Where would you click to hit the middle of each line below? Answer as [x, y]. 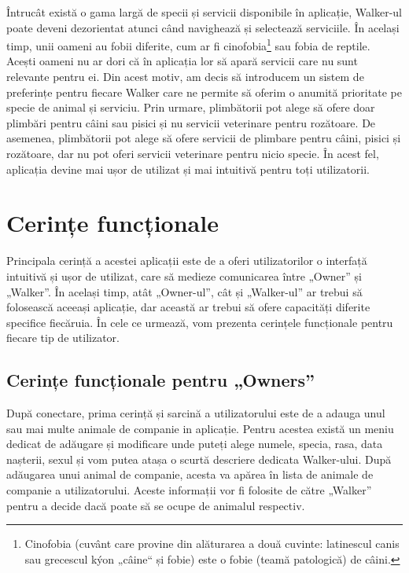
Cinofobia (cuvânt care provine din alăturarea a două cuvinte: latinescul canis [212, 544]
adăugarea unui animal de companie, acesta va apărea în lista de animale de [190, 474]
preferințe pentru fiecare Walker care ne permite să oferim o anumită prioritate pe [204, 92]
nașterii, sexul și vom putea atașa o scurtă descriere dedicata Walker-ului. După [199, 459]
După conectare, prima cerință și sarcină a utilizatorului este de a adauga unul [196, 413]
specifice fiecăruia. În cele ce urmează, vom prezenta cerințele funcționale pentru [200, 322]
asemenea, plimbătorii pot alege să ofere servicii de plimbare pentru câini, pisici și [204, 138]
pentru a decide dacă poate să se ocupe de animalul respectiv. [156, 505]
